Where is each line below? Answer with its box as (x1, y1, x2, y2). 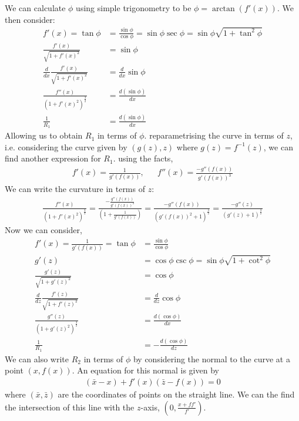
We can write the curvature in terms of (5, 183, 145, 195)
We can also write (5, 352, 69, 365)
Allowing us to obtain (5, 129, 83, 142)
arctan (211, 5, 235, 13)
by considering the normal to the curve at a (133, 352, 290, 365)
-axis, (140, 400, 160, 413)
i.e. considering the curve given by (5, 140, 127, 153)
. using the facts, (113, 152, 173, 164)
